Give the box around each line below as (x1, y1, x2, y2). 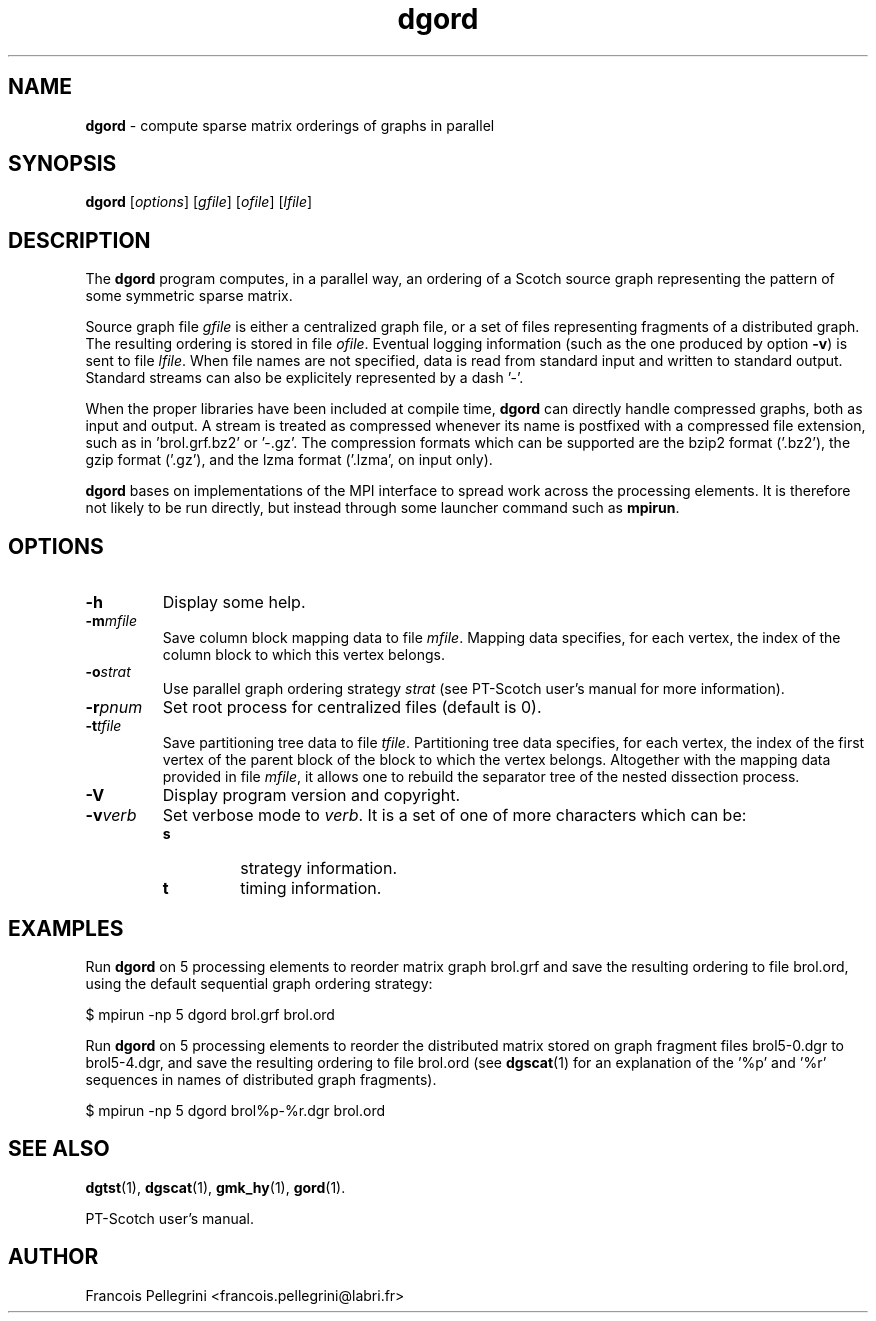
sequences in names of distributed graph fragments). (85, 1070, 437, 1088)
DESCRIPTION (8, 227, 151, 253)
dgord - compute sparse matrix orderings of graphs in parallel (85, 116, 495, 134)
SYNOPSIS (8, 151, 117, 177)
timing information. (240, 878, 382, 899)
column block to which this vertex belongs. (162, 646, 445, 664)
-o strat (85, 663, 131, 681)
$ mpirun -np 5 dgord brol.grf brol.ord (85, 1005, 335, 1023)
